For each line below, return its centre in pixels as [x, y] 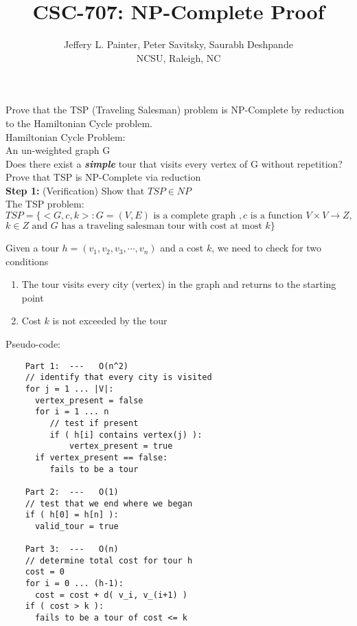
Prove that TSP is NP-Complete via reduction [103, 177]
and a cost [182, 248]
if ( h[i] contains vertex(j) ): [126, 435]
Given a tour [32, 248]
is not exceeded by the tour [110, 321]
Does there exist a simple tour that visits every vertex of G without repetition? [174, 163]
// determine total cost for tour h [109, 560]
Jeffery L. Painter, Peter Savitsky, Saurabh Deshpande [178, 44]
